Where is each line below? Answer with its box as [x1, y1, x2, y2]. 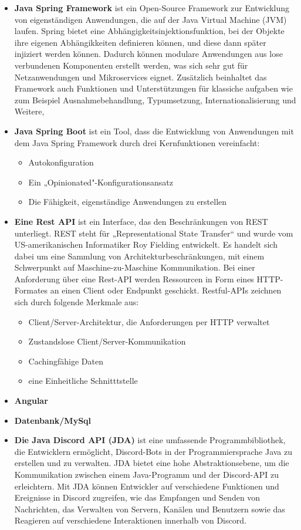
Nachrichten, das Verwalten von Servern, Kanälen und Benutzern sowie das [14, 502, 285, 515]
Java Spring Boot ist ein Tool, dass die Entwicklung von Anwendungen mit [14, 124, 294, 137]
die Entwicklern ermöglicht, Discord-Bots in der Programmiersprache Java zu [14, 445, 293, 457]
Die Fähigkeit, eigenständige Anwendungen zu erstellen [28, 195, 227, 208]
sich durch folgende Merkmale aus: [14, 296, 139, 308]
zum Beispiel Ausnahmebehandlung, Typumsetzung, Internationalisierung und [14, 93, 296, 106]
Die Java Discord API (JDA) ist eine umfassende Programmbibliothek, [14, 434, 286, 446]
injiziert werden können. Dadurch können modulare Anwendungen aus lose [14, 48, 283, 60]
